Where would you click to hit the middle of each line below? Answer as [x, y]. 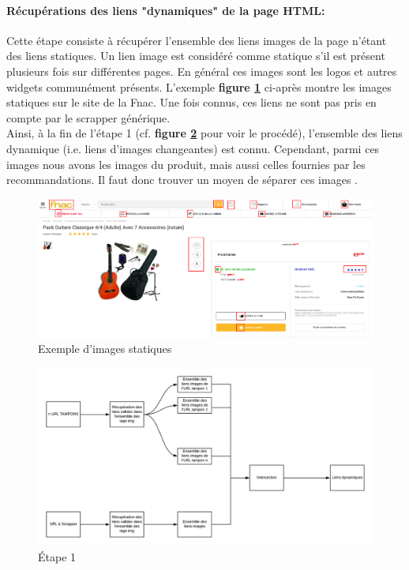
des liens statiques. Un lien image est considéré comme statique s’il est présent [196, 56]
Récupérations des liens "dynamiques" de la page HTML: [166, 10]
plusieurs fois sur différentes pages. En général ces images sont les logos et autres [202, 71]
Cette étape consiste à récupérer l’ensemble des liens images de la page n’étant [197, 40]
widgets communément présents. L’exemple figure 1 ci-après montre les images [199, 86]
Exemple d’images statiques [105, 349]
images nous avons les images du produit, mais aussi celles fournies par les [186, 164]
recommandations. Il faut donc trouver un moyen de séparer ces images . [182, 180]
